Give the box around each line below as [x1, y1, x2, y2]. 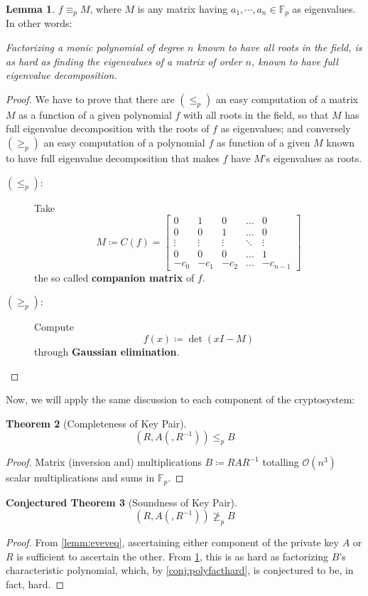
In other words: [6, 16, 72, 31]
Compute [34, 319, 74, 334]
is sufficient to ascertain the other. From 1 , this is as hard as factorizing [16, 548, 329, 563]
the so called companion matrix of [34, 270, 195, 284]
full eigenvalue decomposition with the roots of [6, 121, 210, 136]
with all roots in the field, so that [183, 107, 329, 122]
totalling [262, 454, 299, 469]
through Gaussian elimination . [34, 344, 180, 359]
